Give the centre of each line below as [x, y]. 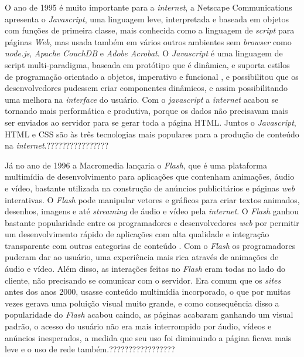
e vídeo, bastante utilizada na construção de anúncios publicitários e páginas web [150, 188]
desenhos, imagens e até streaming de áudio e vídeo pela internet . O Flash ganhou [152, 211]
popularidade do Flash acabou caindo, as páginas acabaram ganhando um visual [149, 314]
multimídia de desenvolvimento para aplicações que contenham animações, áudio [150, 176]
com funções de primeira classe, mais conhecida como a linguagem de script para [150, 30]
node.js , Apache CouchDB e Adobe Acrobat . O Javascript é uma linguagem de [144, 53]
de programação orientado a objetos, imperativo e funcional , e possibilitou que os [152, 76]
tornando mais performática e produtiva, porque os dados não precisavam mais [146, 111]
